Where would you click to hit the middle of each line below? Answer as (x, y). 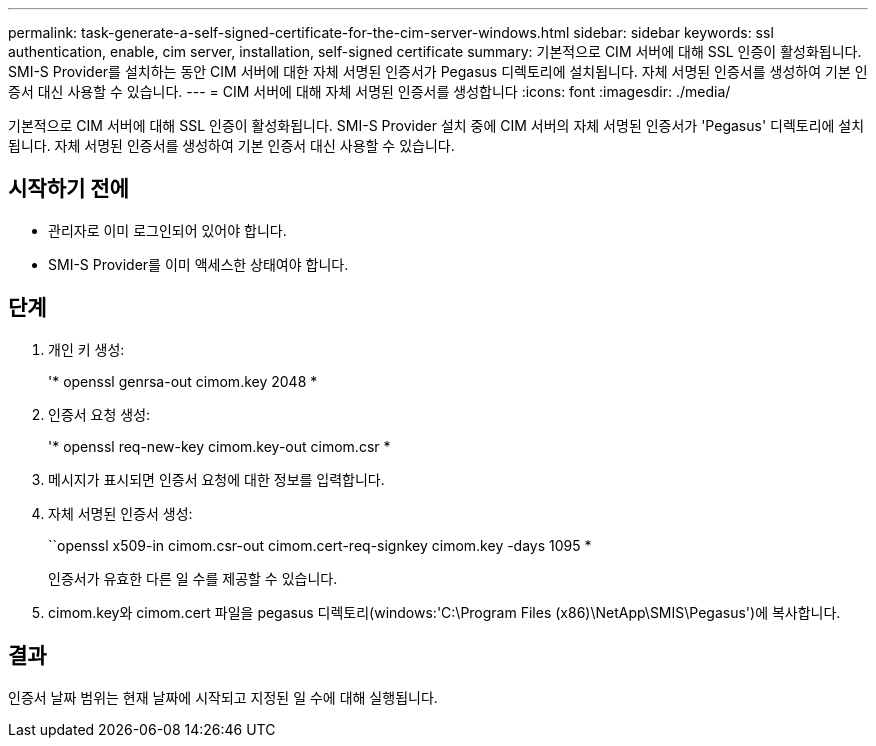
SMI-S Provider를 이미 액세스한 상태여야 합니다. (198, 264)
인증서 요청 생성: (99, 414)
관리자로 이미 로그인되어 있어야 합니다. (167, 230)
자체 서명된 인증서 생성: (120, 513)
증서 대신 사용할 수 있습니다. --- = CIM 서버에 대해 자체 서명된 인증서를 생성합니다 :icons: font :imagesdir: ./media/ (369, 91)
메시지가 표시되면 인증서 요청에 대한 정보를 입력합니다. (216, 479)
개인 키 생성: (86, 349)
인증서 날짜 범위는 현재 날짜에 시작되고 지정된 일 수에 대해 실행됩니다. (223, 697)
